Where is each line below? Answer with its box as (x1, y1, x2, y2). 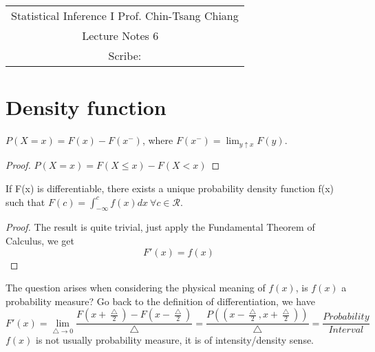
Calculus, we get (6, 234, 75, 248)
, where (142, 133, 173, 147)
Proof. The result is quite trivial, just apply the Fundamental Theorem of (6, 220, 315, 234)
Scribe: (108, 48, 142, 63)
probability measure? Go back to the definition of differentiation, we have (6, 293, 315, 308)
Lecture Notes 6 (82, 28, 159, 43)
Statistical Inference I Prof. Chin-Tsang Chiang (11, 8, 239, 23)
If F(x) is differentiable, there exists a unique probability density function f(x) (6, 181, 334, 196)
